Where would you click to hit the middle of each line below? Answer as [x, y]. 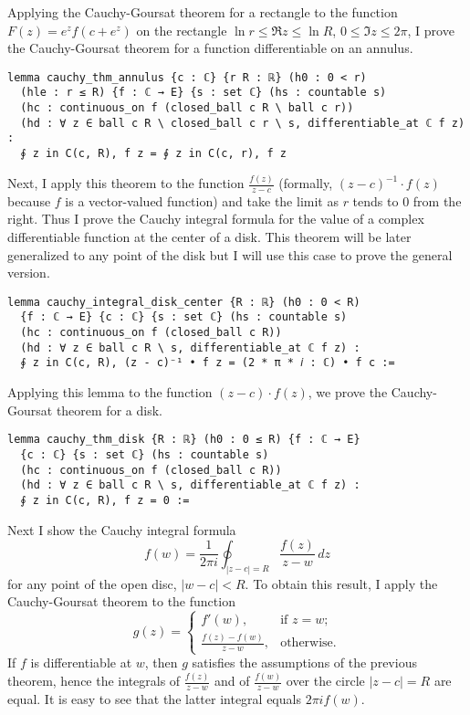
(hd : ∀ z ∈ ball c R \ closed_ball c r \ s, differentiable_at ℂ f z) [243, 123]
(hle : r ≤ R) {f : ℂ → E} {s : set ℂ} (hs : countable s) [204, 93]
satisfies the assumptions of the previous [304, 662]
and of [232, 681]
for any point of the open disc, [92, 583]
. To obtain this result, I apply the [341, 583]
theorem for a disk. [109, 410]
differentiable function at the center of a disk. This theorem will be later [209, 237]
